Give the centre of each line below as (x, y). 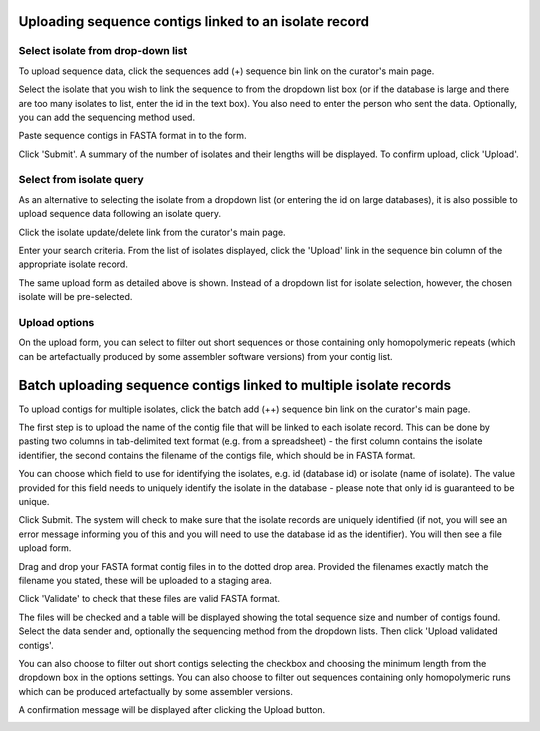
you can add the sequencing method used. (106, 117)
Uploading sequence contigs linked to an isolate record (194, 21)
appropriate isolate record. (73, 264)
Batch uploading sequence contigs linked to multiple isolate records (235, 385)
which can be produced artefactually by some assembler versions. (156, 691)
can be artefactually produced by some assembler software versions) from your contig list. (206, 356)
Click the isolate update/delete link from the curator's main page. (152, 232)
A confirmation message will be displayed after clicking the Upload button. (172, 710)
